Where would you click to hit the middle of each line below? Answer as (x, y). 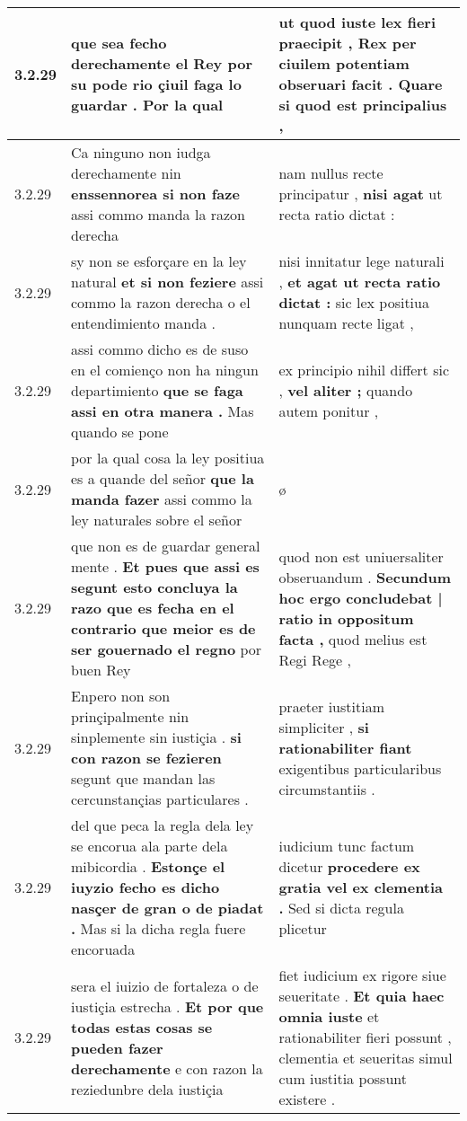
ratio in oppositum (346, 618)
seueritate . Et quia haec (361, 996)
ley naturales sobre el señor (157, 520)
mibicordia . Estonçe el (148, 866)
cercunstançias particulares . (160, 799)
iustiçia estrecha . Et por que (167, 1006)
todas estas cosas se (142, 1027)
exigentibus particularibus (360, 768)
